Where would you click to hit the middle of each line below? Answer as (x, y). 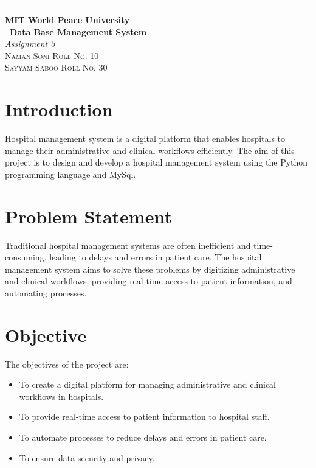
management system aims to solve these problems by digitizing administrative (150, 269)
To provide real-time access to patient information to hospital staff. (144, 417)
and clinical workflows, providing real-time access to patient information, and (149, 281)
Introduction (59, 109)
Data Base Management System (78, 31)
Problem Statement (88, 216)
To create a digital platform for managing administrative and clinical (148, 384)
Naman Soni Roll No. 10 (52, 55)
